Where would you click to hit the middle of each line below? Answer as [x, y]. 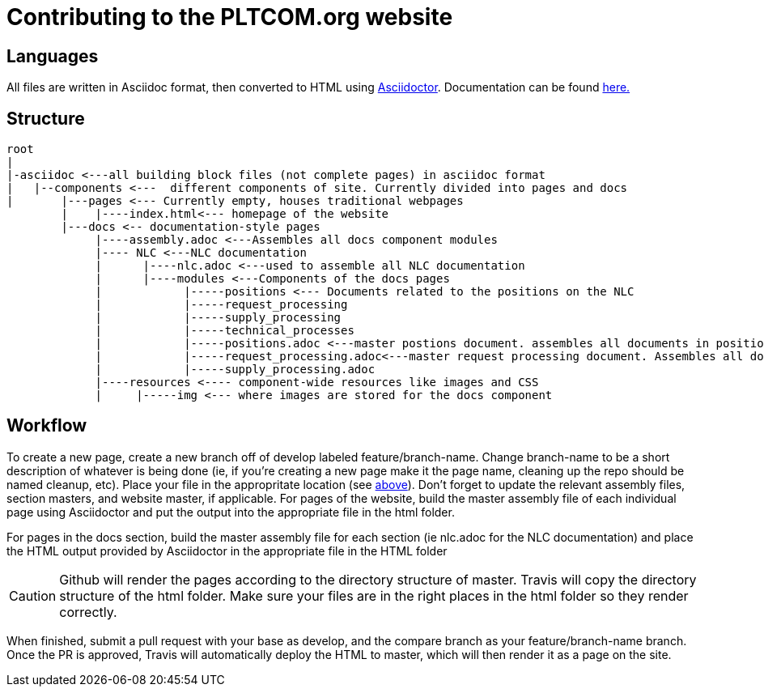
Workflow [47, 426]
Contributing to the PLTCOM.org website [230, 17]
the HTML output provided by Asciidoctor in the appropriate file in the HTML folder [227, 551]
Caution [33, 595]
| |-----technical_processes [225, 331]
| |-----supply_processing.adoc [235, 370]
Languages [53, 56]
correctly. [88, 612]
